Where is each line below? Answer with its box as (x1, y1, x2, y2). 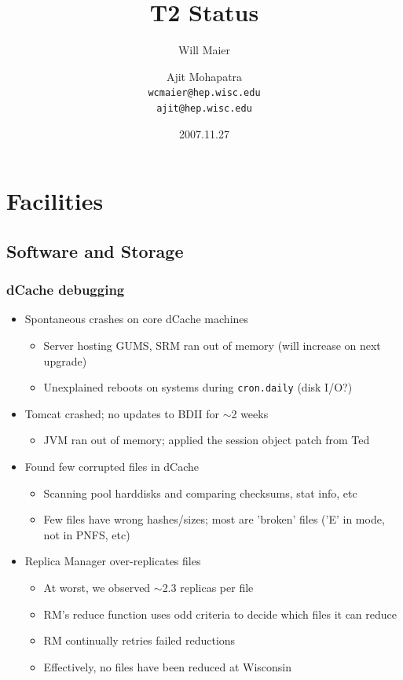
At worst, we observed (43, 579, 151, 595)
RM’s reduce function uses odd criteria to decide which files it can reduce (43, 605, 398, 622)
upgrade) (43, 352, 87, 369)
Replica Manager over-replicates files (24, 553, 201, 569)
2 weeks (231, 405, 269, 421)
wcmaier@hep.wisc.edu (148, 87, 261, 99)
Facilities (6, 185, 104, 217)
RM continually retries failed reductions (43, 632, 236, 649)
